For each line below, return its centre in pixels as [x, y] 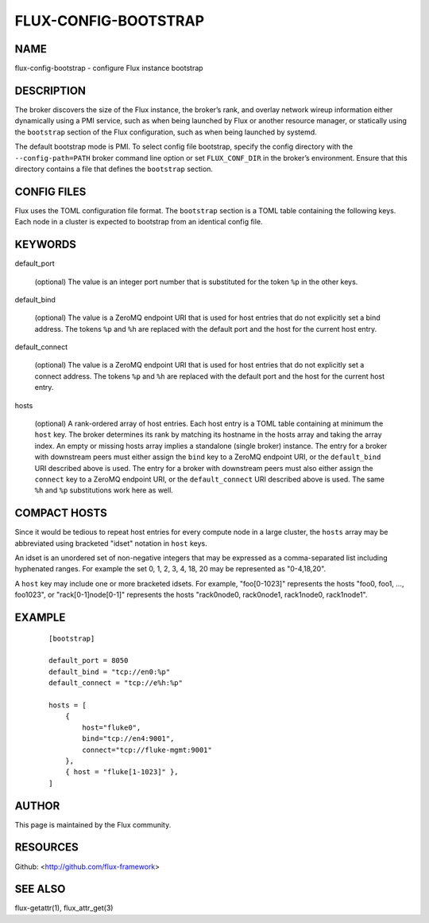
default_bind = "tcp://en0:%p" [110, 672]
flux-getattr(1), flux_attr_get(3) [64, 908]
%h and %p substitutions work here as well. [104, 490]
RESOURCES [46, 847]
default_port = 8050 [89, 661]
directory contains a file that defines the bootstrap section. [114, 169]
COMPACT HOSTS [61, 513]
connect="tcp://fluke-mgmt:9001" [147, 750]
